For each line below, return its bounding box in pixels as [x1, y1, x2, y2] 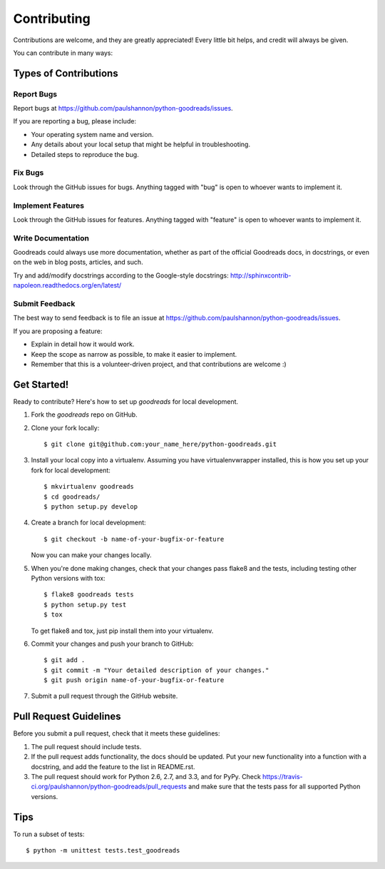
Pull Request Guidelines [13, 711, 121, 723]
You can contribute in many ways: [13, 49, 113, 57]
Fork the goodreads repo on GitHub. [31, 410, 138, 419]
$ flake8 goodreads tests [43, 591, 135, 599]
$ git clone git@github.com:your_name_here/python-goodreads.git [43, 440, 277, 449]
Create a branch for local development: [31, 518, 146, 527]
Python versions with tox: [31, 574, 106, 582]
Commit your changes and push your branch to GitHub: [31, 639, 194, 648]
